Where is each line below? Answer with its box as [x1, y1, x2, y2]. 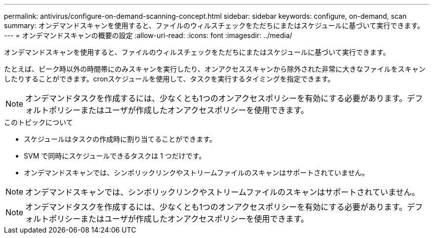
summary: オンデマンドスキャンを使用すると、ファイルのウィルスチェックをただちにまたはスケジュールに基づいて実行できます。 [4, 21, 425, 30]
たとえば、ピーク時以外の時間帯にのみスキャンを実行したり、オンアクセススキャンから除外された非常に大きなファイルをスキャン [4, 65, 426, 73]
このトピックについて [4, 118, 73, 126]
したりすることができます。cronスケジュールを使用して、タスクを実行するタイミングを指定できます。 [4, 75, 335, 83]
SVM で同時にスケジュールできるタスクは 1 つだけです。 [24, 152, 206, 160]
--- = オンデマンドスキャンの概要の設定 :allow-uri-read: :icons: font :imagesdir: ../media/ [4, 31, 293, 40]
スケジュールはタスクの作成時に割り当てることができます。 [24, 135, 216, 143]
